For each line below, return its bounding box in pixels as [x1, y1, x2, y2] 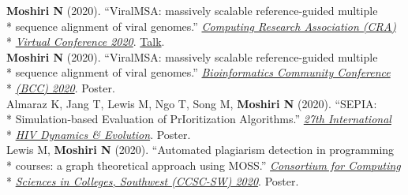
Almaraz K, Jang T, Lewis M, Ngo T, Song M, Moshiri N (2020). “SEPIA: [6, 95, 377, 111]
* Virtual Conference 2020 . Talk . [6, 33, 165, 50]
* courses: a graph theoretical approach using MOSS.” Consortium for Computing [6, 156, 401, 173]
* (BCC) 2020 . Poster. [6, 79, 115, 96]
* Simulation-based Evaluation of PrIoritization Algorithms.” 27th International [6, 111, 391, 127]
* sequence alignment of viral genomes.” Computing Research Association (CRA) [6, 17, 396, 34]
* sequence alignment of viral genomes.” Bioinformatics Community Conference [6, 64, 391, 81]
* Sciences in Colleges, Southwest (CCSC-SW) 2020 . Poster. [6, 172, 299, 189]
